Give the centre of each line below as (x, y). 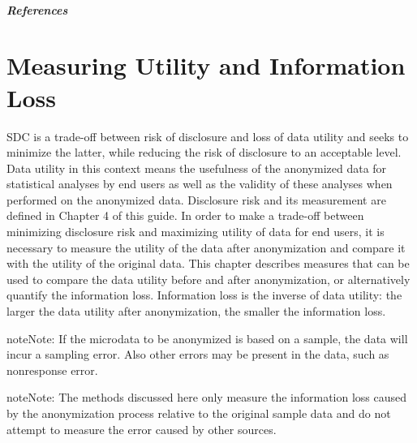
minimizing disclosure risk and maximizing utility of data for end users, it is (196, 232)
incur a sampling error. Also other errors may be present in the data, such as (198, 354)
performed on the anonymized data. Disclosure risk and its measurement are (196, 199)
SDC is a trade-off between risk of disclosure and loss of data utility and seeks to (208, 136)
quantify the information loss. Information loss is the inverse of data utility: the (204, 295)
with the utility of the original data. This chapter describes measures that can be (208, 263)
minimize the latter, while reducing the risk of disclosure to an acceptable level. (204, 152)
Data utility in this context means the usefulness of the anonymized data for (197, 168)
